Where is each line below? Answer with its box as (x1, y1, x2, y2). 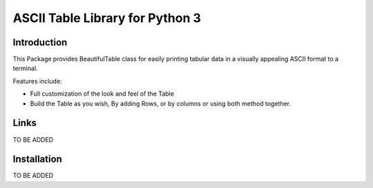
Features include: (12, 76, 62, 85)
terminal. (12, 64, 38, 72)
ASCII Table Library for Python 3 (12, 10, 202, 25)
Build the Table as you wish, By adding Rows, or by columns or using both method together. (30, 99, 291, 107)
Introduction (12, 36, 68, 48)
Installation (12, 154, 62, 165)
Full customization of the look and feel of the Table (30, 90, 174, 98)
